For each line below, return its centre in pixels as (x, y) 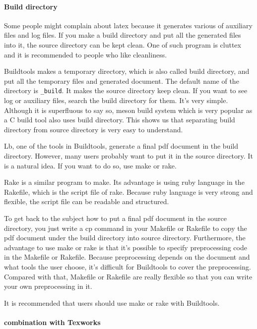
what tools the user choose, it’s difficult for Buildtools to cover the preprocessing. (128, 266)
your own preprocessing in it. (48, 286)
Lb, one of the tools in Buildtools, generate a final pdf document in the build (121, 146)
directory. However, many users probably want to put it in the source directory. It (128, 155)
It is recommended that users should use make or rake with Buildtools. (112, 302)
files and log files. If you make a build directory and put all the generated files (123, 35)
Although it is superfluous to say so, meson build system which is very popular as (128, 110)
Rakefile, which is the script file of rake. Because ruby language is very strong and (128, 192)
